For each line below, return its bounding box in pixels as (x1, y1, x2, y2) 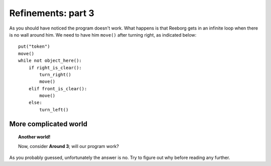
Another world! (18, 134, 51, 140)
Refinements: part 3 (9, 8, 95, 19)
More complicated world (9, 119, 88, 128)
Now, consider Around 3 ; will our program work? (18, 143, 119, 149)
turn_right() (39, 72, 71, 77)
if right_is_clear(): (28, 65, 82, 70)
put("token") (18, 44, 50, 50)
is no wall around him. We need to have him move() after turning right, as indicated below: (9, 32, 197, 38)
